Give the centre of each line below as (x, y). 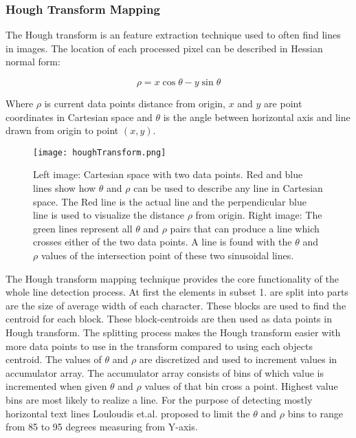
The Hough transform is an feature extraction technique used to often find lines (173, 35)
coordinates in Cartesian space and (79, 117)
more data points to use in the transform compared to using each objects (159, 346)
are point (283, 103)
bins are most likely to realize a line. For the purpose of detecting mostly (159, 399)
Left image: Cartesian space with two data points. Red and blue (168, 174)
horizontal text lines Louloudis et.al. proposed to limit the (128, 413)
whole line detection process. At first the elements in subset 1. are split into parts (177, 292)
